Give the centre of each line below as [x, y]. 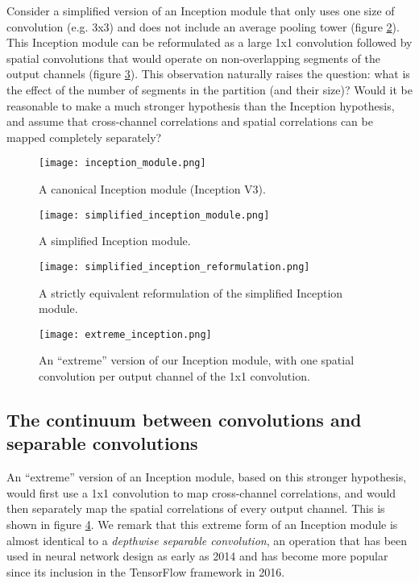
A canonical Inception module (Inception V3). [152, 189]
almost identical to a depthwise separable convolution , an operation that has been [207, 540]
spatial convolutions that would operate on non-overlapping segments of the [193, 58]
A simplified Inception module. [115, 241]
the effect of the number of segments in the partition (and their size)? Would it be [209, 89]
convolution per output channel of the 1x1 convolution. [174, 375]
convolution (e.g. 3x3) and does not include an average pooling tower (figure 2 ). [203, 26]
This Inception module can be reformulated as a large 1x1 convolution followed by [209, 42]
